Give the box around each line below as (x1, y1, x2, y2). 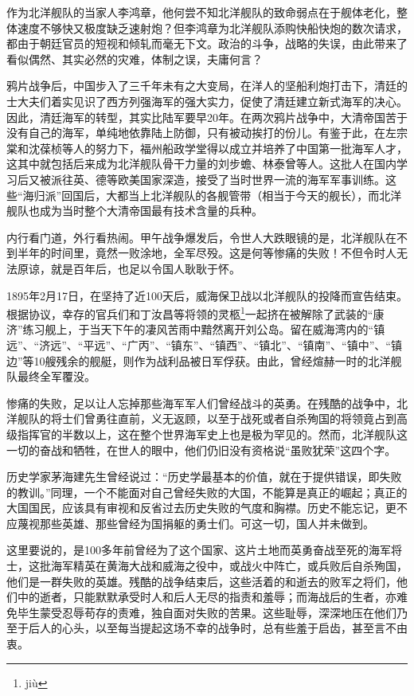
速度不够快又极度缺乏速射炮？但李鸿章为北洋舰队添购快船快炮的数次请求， (17, 19, 408, 36)
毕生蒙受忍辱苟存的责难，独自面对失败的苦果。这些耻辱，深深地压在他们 (17, 604, 396, 620)
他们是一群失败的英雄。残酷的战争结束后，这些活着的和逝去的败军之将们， (6, 573, 396, 589)
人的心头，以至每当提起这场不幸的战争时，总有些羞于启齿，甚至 (39, 620, 374, 636)
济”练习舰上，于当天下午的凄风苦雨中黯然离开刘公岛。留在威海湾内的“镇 (6, 321, 385, 338)
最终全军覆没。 (17, 368, 96, 385)
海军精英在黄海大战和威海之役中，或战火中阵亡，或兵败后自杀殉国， (50, 557, 408, 574)
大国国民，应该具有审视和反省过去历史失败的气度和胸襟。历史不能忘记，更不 (6, 499, 408, 516)
